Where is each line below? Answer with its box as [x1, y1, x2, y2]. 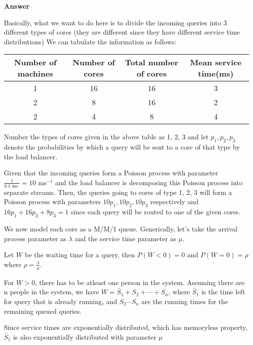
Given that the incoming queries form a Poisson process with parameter [4, 168, 218, 178]
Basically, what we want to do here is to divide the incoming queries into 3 [4, 17, 227, 27]
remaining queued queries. [4, 306, 82, 316]
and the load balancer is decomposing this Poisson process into [55, 177, 243, 187]
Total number [125, 57, 179, 68]
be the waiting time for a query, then [24, 249, 135, 260]
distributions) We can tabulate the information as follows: [4, 36, 177, 46]
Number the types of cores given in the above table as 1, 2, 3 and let [4, 132, 209, 142]
